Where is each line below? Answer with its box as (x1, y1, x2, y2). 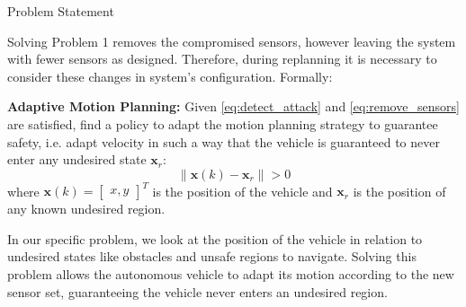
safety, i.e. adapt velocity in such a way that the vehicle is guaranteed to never (7, 132, 440, 151)
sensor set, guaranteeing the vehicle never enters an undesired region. (7, 282, 388, 301)
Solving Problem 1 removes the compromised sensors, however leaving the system (7, 31, 456, 50)
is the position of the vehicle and (152, 181, 333, 200)
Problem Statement (7, 2, 114, 20)
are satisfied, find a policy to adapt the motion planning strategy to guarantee (7, 114, 438, 133)
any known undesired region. (7, 199, 166, 218)
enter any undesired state (7, 150, 147, 169)
